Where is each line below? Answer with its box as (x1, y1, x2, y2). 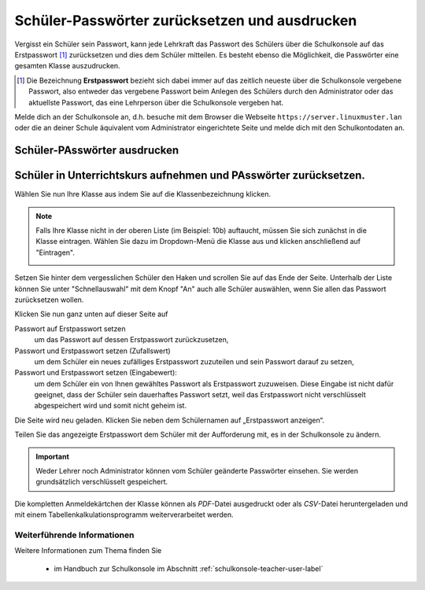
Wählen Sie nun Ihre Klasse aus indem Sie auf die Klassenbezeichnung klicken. (14, 190, 272, 199)
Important (35, 452, 70, 461)
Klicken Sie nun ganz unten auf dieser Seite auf (14, 309, 168, 319)
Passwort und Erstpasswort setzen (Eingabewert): (14, 368, 177, 378)
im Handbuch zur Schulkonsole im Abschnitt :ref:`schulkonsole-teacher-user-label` (54, 563, 323, 573)
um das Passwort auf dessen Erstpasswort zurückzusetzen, (34, 335, 229, 345)
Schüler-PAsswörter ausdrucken (14, 144, 179, 157)
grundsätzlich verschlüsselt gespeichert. (35, 477, 168, 487)
